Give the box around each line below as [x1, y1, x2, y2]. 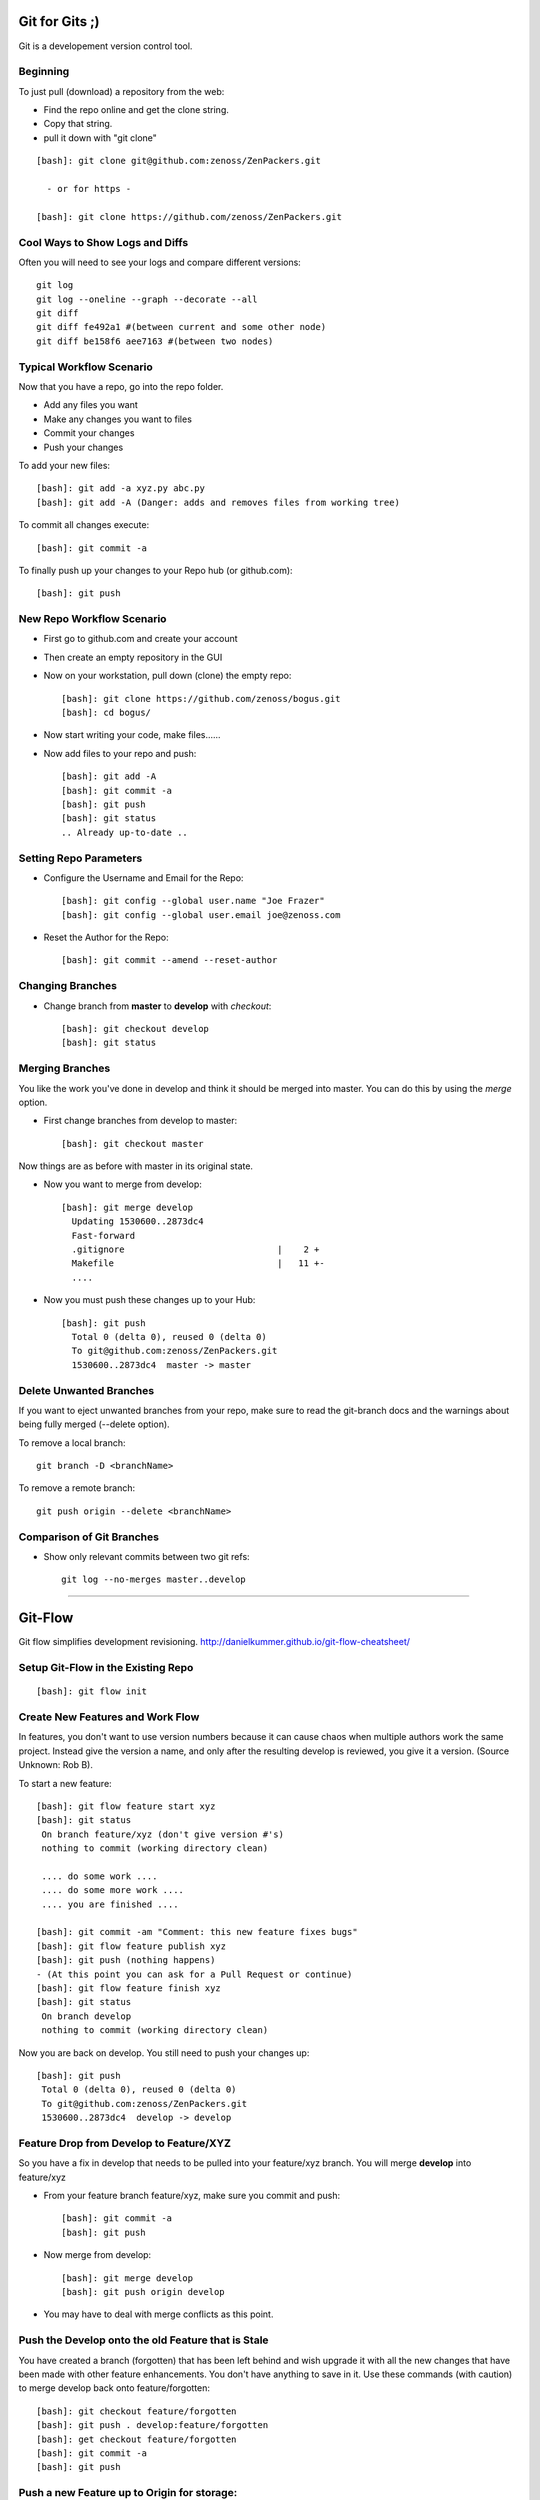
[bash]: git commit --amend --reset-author [61, 955, 278, 966]
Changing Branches [18, 979, 117, 993]
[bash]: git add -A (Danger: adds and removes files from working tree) [36, 496, 400, 508]
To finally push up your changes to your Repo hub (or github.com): [18, 564, 294, 576]
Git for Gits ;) [18, 13, 100, 30]
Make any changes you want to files [43, 413, 192, 425]
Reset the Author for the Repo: [43, 931, 169, 944]
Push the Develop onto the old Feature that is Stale [18, 2333, 269, 2347]
